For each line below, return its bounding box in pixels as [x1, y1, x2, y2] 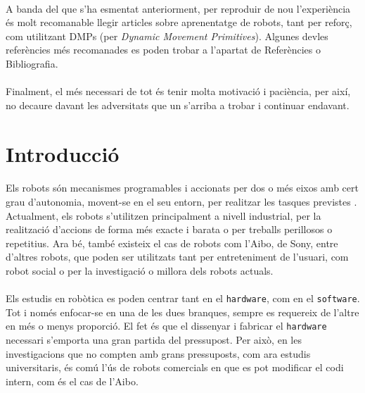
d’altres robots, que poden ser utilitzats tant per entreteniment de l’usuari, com [6, 249, 349, 264]
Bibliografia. [6, 56, 58, 70]
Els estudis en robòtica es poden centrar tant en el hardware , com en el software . [6, 291, 360, 306]
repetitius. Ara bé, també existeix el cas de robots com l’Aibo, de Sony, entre [6, 235, 338, 250]
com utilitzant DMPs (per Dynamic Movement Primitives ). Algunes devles [6, 28, 328, 43]
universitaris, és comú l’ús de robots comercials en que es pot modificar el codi [6, 360, 344, 375]
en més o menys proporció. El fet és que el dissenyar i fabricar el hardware [6, 318, 327, 333]
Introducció [6, 139, 120, 168]
